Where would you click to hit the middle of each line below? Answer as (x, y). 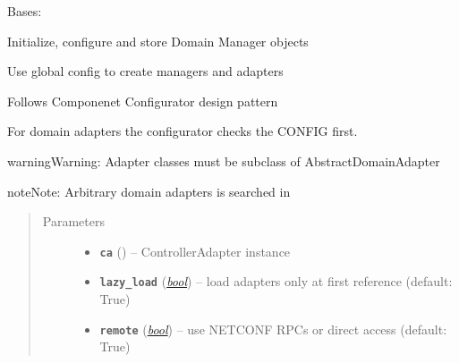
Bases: (25, 11)
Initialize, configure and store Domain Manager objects (158, 41)
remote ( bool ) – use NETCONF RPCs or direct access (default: (273, 329)
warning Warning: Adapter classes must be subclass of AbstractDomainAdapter (224, 160)
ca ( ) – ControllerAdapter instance (195, 251)
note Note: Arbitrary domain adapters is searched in (149, 191)
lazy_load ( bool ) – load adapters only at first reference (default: (276, 281)
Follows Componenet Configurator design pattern (143, 101)
